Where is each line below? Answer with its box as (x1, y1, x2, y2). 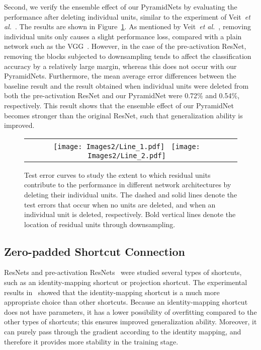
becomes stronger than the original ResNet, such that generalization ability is (4, 110, 243, 120)
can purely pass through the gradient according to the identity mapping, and (4, 326, 241, 337)
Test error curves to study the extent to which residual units (24, 169, 211, 180)
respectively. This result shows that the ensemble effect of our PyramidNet (4, 100, 234, 110)
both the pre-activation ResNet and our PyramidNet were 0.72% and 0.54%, (4, 90, 240, 101)
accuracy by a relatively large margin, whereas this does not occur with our (4, 60, 237, 71)
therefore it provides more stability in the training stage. (4, 336, 179, 346)
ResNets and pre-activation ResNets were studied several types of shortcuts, (4, 267, 242, 277)
